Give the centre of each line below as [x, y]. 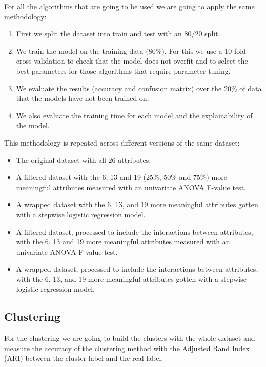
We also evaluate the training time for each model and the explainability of [134, 115]
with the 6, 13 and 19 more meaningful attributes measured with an [123, 242]
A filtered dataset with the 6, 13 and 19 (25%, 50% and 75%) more [121, 177]
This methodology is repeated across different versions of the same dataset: [122, 142]
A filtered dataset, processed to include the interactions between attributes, [135, 231]
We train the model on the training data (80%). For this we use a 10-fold [131, 50]
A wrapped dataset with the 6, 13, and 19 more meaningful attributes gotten [137, 204]
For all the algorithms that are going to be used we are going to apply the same [129, 6]
